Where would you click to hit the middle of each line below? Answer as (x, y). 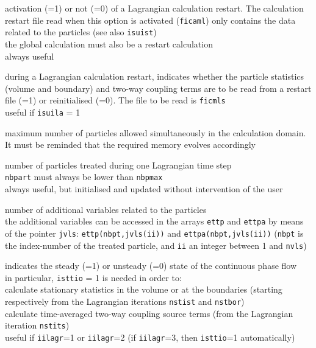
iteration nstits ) (37, 325)
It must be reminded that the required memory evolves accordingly (130, 144)
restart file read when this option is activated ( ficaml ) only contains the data (150, 20)
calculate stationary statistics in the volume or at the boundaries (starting (144, 289)
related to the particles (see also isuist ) (81, 32)
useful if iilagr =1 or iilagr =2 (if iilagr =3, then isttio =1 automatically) (150, 337)
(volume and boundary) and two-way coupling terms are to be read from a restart (158, 88)
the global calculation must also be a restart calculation (109, 43)
